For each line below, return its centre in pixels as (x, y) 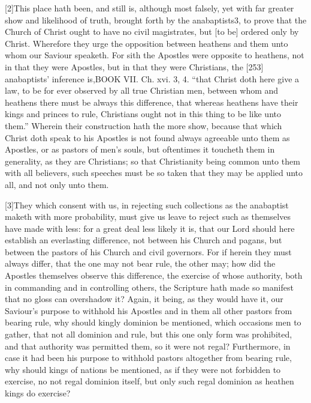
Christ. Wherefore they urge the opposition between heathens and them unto (147, 43)
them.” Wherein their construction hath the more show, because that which (144, 125)
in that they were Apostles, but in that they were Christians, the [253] (134, 66)
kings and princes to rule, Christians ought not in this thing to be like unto (143, 114)
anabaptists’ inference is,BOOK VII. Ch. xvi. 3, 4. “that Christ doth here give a (152, 78)
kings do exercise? (38, 393)
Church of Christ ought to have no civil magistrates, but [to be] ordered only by (152, 32)
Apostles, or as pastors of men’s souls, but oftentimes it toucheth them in (140, 149)
